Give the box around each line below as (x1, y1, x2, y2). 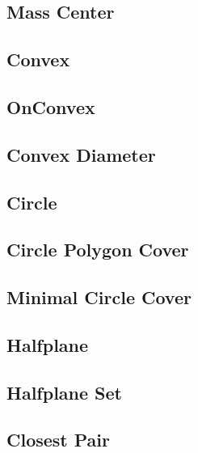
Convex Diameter (6, 142, 156, 167)
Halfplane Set (6, 379, 122, 404)
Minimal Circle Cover (6, 285, 192, 310)
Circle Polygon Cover (6, 237, 189, 262)
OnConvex (6, 94, 95, 119)
